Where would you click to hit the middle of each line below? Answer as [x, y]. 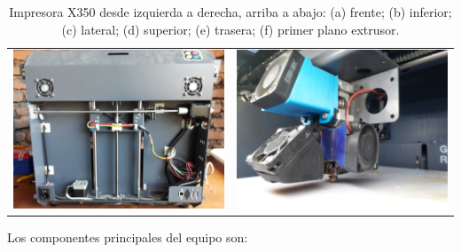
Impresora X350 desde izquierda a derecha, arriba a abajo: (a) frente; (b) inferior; [230, 12]
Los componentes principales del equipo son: [128, 237]
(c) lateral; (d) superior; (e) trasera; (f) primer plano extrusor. [230, 29]
